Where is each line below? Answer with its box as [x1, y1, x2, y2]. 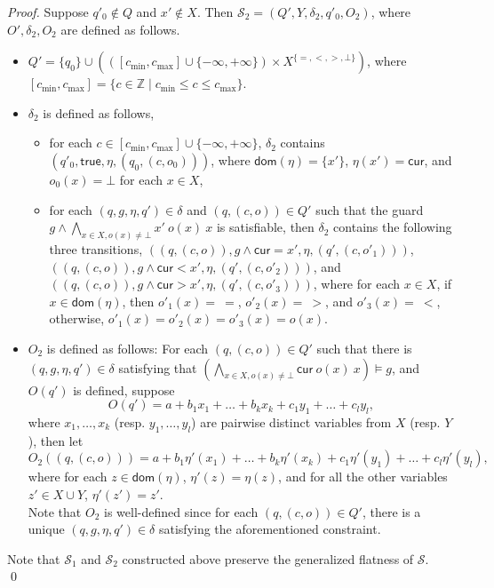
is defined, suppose [73, 380, 175, 399]
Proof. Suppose [7, 3, 89, 20]
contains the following [333, 218, 452, 236]
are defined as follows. [60, 20, 180, 38]
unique [28, 520, 65, 538]
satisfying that [118, 358, 197, 377]
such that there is [316, 338, 412, 357]
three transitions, [49, 240, 143, 258]
